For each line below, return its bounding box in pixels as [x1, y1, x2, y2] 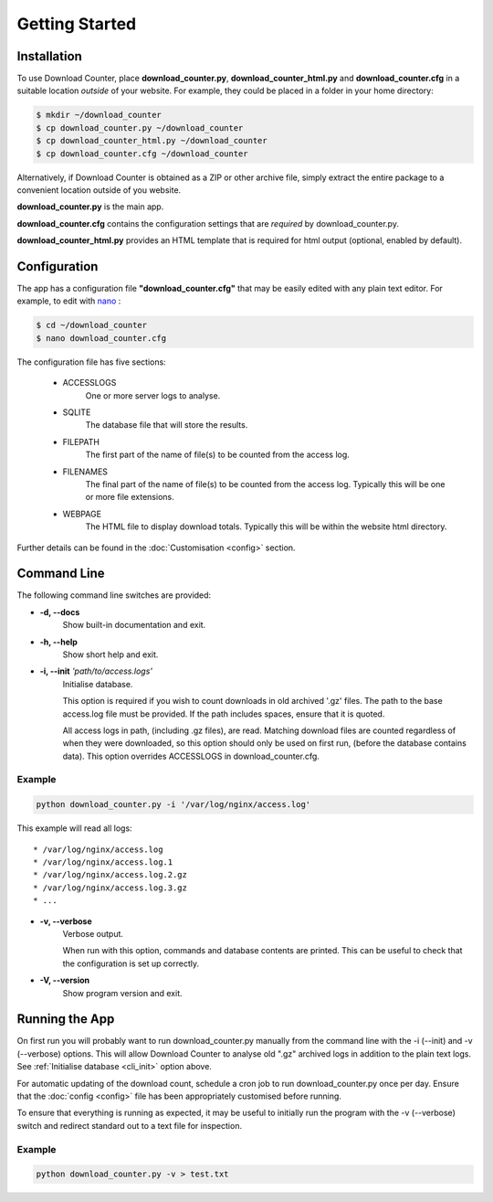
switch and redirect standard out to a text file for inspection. [16, 1120, 242, 1131]
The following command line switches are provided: [16, 590, 212, 601]
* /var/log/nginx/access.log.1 [33, 857, 173, 867]
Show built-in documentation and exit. [62, 620, 206, 631]
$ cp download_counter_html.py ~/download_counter [36, 135, 268, 146]
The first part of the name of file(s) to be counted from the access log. [85, 449, 351, 461]
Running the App [16, 1011, 115, 1027]
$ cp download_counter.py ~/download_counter [36, 122, 244, 133]
